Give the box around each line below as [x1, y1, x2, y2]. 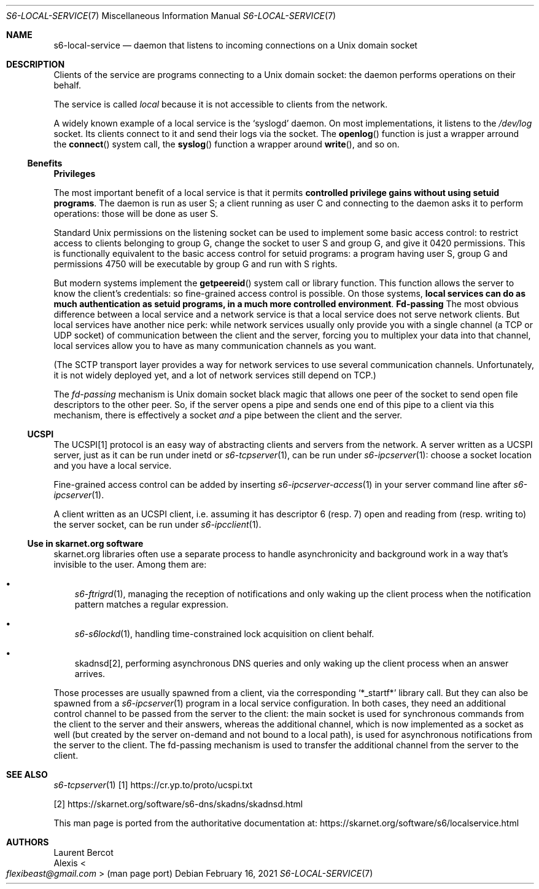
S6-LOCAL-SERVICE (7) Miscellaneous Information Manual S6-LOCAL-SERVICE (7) [6, 10, 336, 21]
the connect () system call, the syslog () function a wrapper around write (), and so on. [53, 139, 400, 149]
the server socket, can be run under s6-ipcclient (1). [53, 519, 262, 530]
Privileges [53, 168, 96, 179]
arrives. [74, 668, 106, 679]
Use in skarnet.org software [27, 538, 144, 549]
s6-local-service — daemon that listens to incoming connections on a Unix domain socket [53, 40, 417, 50]
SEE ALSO [6, 769, 48, 780]
